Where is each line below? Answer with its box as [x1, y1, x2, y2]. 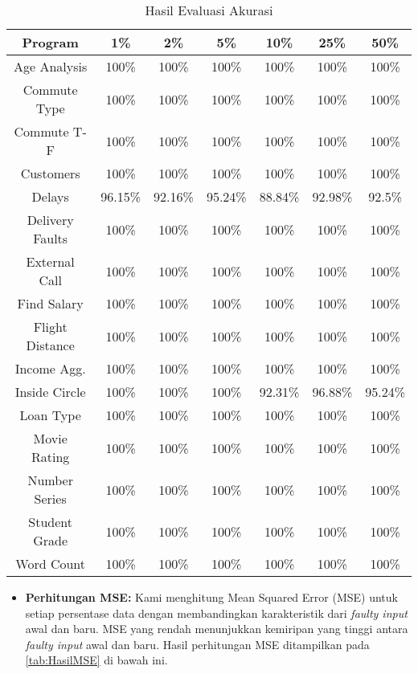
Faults [33, 229, 68, 247]
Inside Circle [14, 382, 86, 401]
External [26, 252, 75, 271]
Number [27, 471, 73, 489]
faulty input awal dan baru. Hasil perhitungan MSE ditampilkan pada [25, 635, 370, 652]
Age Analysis [14, 57, 88, 76]
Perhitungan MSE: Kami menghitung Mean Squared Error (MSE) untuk [25, 589, 398, 605]
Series [34, 489, 67, 508]
